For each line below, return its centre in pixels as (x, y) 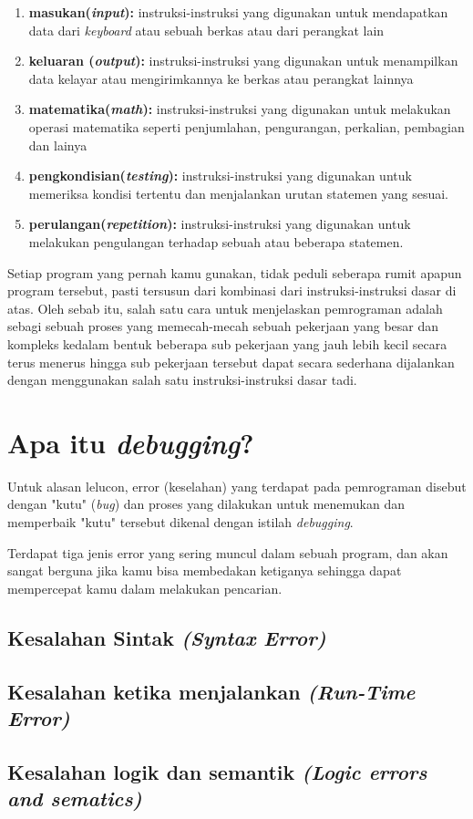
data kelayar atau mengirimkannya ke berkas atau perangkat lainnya (221, 78)
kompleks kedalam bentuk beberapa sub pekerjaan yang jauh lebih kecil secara (227, 343)
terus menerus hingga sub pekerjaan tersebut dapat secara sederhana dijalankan (231, 362)
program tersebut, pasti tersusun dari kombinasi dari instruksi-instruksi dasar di (232, 290)
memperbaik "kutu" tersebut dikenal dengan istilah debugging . (180, 522)
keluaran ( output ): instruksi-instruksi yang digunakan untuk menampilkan (243, 61)
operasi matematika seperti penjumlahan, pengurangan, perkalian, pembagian (247, 126)
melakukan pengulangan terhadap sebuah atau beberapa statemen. (216, 241)
